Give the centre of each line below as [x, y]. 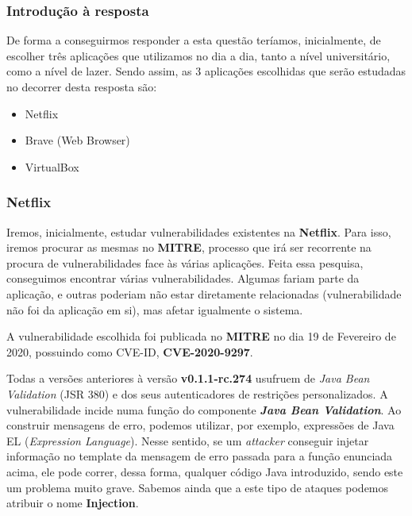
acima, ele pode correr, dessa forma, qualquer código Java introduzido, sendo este [205, 471]
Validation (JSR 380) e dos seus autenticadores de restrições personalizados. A [197, 393]
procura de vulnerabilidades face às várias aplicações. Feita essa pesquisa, [185, 262]
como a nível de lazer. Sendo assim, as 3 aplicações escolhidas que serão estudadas [206, 71]
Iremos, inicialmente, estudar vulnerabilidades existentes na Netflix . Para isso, [199, 231]
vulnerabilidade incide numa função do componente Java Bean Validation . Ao [204, 409]
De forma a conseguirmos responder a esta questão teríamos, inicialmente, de [194, 40]
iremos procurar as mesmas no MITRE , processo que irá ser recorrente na [189, 247]
